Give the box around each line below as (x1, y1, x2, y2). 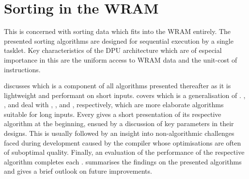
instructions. (4, 64, 41, 74)
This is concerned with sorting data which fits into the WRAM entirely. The (4, 26, 231, 36)
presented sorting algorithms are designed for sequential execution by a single (4, 35, 233, 46)
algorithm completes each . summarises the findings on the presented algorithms (4, 156, 242, 166)
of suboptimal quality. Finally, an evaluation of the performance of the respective (4, 147, 245, 157)
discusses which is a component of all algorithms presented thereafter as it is (4, 81, 231, 91)
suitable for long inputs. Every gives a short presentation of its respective (4, 109, 221, 119)
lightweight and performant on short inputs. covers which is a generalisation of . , (4, 90, 246, 100)
